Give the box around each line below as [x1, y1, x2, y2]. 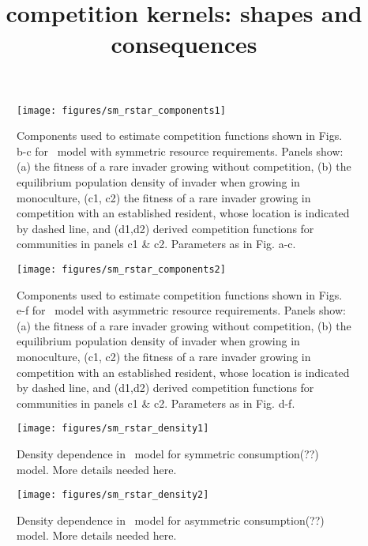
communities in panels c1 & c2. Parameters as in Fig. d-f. [17, 394, 295, 411]
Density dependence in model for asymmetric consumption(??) [17, 511, 325, 528]
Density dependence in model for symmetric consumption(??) [17, 446, 319, 462]
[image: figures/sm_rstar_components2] [17, 263, 226, 275]
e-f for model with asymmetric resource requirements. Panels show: [17, 302, 346, 318]
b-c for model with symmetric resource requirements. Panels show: [17, 142, 344, 159]
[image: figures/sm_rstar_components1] [17, 104, 226, 116]
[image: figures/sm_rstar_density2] [17, 489, 209, 501]
